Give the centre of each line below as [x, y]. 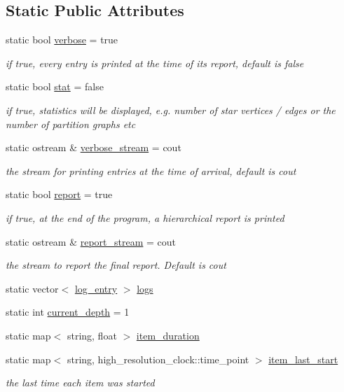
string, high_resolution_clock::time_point [158, 359]
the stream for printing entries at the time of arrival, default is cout [151, 170]
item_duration [168, 335]
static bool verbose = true [62, 40]
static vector [32, 288]
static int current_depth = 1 [68, 312]
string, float [92, 335]
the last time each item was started [80, 383]
